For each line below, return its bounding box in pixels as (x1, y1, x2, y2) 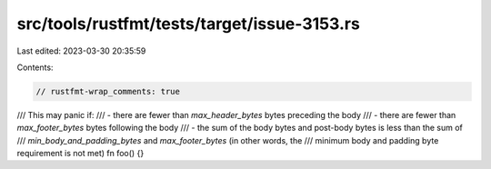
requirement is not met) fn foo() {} (16, 148, 145, 159)
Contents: (16, 62, 54, 73)
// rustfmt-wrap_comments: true (35, 86, 181, 96)
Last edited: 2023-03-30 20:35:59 (16, 45, 146, 56)
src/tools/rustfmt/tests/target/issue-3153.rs (16, 14, 361, 34)
